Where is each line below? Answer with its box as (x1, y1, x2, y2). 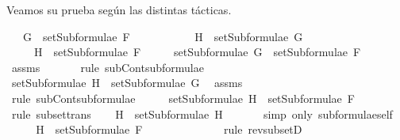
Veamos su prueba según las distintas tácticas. (6, 2, 232, 17)
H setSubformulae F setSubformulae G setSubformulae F (33, 44, 361, 60)
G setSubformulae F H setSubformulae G (22, 28, 303, 44)
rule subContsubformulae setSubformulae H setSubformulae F (11, 89, 355, 106)
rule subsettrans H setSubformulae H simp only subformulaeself (11, 105, 393, 122)
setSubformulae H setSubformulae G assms (11, 74, 243, 91)
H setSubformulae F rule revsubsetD (36, 121, 302, 138)
